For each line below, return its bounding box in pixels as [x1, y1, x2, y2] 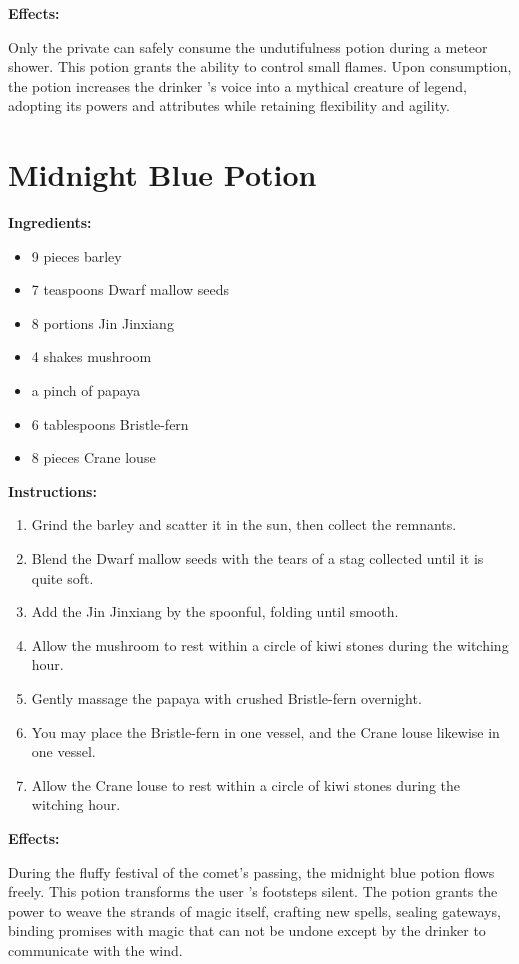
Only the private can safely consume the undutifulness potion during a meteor [8, 36, 488, 57]
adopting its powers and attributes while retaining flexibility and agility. [8, 95, 450, 116]
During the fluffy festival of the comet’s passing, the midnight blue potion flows [8, 861, 495, 882]
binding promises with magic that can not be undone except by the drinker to [8, 920, 486, 941]
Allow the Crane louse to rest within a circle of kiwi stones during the [31, 774, 461, 795]
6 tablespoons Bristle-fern [31, 413, 189, 434]
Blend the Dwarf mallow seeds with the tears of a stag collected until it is [31, 548, 484, 569]
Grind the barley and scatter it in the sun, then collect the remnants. [31, 514, 457, 535]
